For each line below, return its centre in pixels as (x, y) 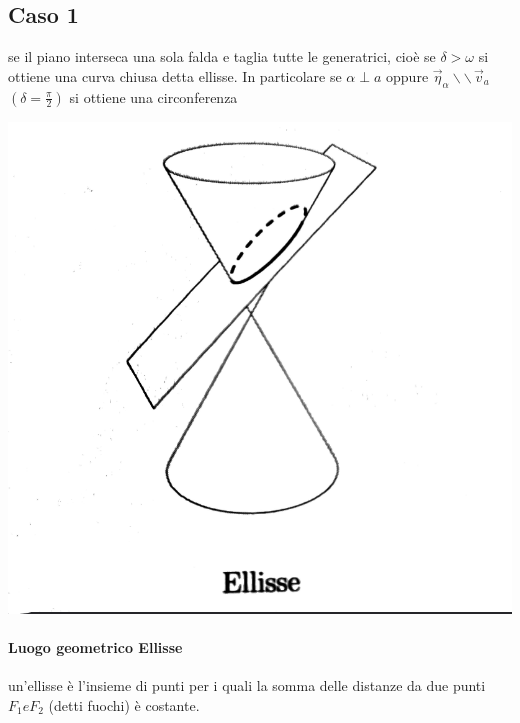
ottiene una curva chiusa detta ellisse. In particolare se (175, 75)
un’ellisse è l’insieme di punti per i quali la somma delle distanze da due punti (247, 685)
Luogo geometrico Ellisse (95, 646)
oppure (407, 75)
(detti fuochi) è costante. (124, 704)
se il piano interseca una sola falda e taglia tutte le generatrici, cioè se (222, 56)
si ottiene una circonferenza (153, 96)
